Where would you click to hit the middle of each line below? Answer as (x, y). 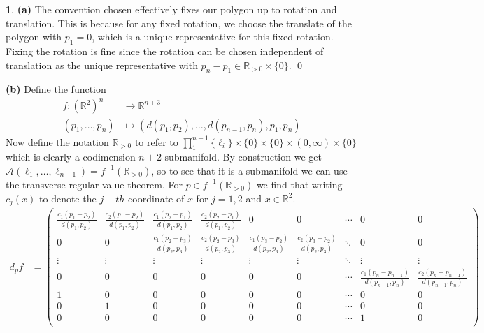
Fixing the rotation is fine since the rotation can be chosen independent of (165, 51)
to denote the (68, 198)
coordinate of (156, 198)
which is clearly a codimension (71, 157)
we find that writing (299, 184)
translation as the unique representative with (102, 65)
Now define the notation (57, 141)
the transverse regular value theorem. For (94, 184)
